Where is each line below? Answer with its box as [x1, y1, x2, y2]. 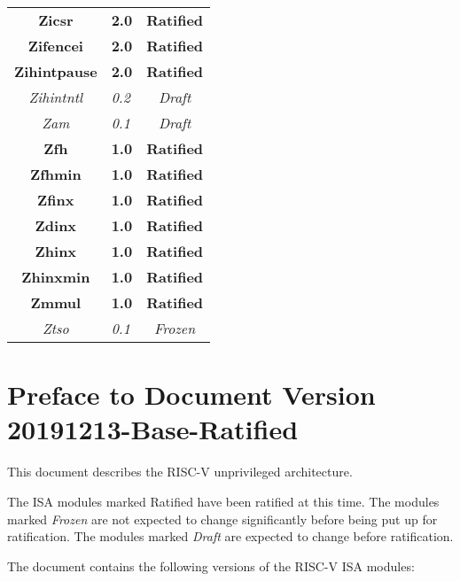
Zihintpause [14, 61, 97, 81]
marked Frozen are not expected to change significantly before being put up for [7, 509, 438, 528]
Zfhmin [29, 164, 82, 184]
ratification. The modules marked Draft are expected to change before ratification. [7, 527, 454, 546]
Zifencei [27, 35, 83, 56]
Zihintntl [28, 87, 83, 107]
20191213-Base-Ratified [7, 411, 299, 447]
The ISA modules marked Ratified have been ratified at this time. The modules [7, 492, 440, 510]
